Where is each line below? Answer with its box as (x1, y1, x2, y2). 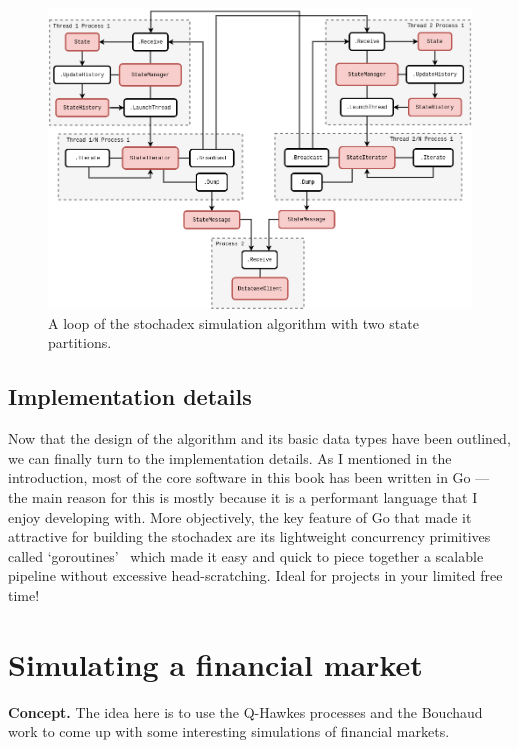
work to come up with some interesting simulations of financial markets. (8, 721, 450, 742)
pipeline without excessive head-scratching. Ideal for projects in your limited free (8, 565, 503, 586)
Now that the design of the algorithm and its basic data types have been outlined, (8, 428, 511, 449)
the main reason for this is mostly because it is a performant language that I (8, 486, 478, 507)
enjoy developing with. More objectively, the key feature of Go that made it (8, 506, 472, 527)
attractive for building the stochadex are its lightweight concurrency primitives (8, 526, 491, 547)
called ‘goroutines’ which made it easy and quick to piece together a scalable (8, 545, 484, 566)
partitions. (48, 332, 112, 353)
